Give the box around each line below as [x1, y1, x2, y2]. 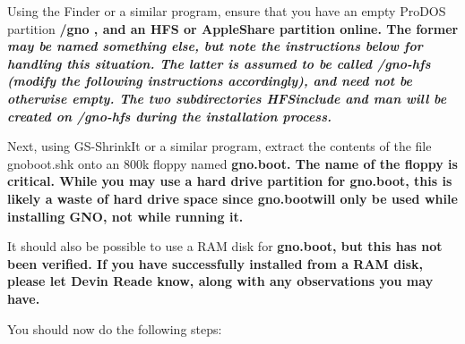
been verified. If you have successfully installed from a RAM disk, [7, 254, 424, 273]
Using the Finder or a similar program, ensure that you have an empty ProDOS [7, 2, 446, 20]
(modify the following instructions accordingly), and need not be [7, 71, 413, 90]
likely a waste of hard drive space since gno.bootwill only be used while [7, 189, 458, 207]
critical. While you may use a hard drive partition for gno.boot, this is [7, 172, 452, 190]
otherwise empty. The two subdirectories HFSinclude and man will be [7, 88, 447, 107]
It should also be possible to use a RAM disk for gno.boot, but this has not [7, 237, 443, 256]
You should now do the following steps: [7, 319, 222, 338]
